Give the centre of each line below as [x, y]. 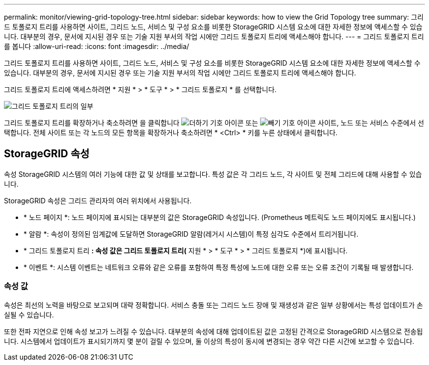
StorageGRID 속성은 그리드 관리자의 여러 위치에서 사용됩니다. [98, 200]
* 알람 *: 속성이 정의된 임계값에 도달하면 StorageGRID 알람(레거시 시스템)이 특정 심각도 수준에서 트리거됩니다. [191, 234]
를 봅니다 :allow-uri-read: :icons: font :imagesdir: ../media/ [97, 46]
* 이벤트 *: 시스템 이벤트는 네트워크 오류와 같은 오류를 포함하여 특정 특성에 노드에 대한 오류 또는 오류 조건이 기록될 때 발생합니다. [219, 267]
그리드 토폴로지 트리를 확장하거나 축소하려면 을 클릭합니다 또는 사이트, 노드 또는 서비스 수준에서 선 [214, 123]
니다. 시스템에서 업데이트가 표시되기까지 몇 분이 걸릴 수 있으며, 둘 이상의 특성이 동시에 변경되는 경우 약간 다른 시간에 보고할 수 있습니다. [209, 341]
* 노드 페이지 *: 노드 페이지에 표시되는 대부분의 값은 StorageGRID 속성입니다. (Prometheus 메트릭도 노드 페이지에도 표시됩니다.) [220, 217]
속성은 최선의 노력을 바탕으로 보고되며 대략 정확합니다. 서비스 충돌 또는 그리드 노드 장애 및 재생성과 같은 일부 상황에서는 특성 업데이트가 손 [214, 305]
